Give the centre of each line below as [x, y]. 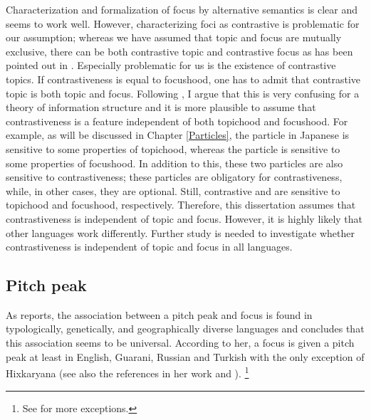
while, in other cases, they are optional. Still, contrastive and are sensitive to [173, 190]
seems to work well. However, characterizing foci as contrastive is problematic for [183, 23]
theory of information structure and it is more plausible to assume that [161, 107]
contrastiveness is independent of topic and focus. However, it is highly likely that [184, 218]
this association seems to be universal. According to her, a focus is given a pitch [180, 343]
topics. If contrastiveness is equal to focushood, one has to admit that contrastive [183, 79]
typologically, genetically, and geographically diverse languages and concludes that [185, 329]
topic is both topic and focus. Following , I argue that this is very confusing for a [183, 93]
